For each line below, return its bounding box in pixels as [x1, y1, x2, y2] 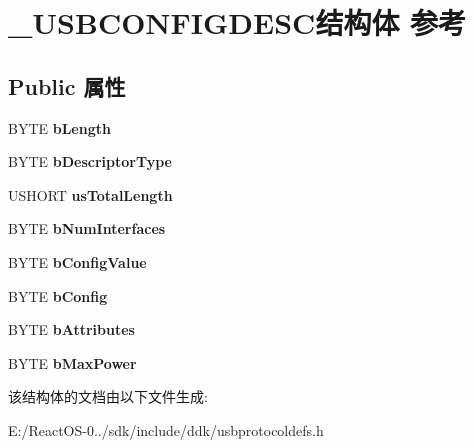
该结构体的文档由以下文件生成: [8, 386, 208, 407]
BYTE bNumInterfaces [8, 218, 166, 239]
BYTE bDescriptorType [8, 151, 172, 172]
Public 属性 [8, 70, 126, 101]
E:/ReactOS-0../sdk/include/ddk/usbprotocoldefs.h [8, 419, 324, 440]
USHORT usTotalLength [8, 184, 173, 205]
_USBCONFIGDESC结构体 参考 [8, 2, 467, 43]
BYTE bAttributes [8, 319, 135, 340]
